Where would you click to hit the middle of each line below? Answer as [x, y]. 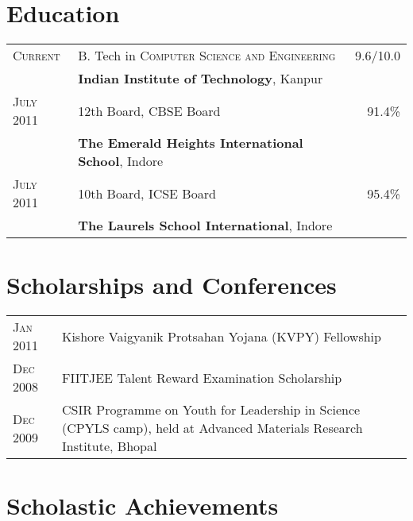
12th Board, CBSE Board [149, 110]
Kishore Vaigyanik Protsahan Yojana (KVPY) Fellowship [221, 336]
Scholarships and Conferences [172, 285]
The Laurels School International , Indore [205, 226]
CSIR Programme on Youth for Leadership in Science [211, 410]
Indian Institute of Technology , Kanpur [201, 79]
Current [37, 56]
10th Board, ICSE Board [147, 193]
